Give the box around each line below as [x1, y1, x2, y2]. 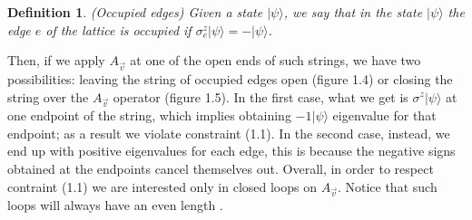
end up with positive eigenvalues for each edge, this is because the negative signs [7, 141, 456, 160]
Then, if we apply [7, 51, 105, 70]
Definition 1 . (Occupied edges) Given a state [7, 3, 263, 21]
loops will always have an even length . [7, 196, 223, 215]
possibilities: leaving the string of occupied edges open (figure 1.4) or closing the [7, 69, 453, 88]
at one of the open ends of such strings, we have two [130, 51, 421, 70]
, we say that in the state [283, 3, 423, 21]
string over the [7, 87, 89, 106]
